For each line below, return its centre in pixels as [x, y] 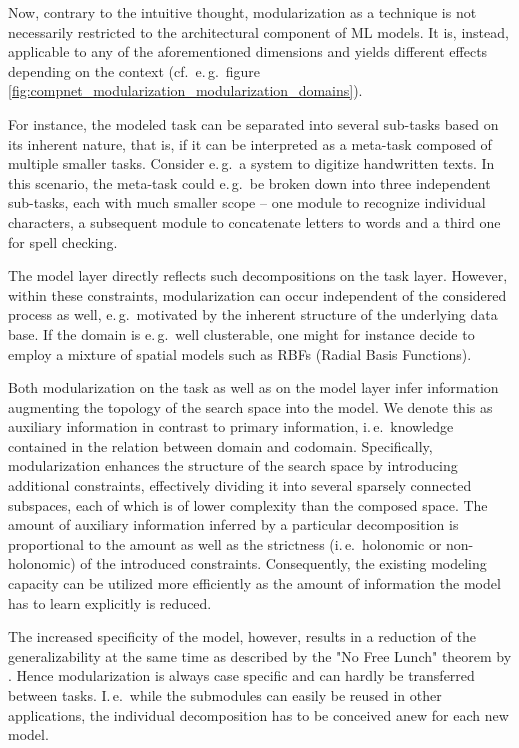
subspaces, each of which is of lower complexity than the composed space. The [248, 504]
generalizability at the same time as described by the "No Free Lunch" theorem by [260, 655]
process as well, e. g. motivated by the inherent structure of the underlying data [253, 314]
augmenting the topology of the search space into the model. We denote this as [250, 406]
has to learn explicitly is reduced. [110, 602]
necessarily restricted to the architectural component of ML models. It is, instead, [258, 31]
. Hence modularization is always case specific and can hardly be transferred [241, 675]
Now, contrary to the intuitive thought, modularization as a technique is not [242, 12]
